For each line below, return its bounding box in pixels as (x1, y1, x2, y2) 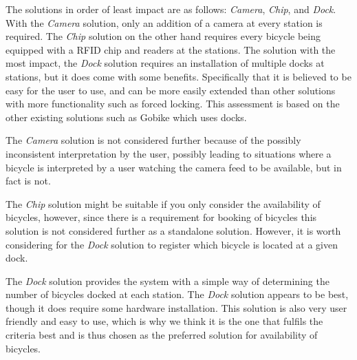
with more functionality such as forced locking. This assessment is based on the (6, 96, 340, 111)
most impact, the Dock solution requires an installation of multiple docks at (6, 56, 325, 70)
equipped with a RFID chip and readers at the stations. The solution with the (6, 42, 336, 56)
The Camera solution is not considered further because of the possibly (6, 133, 301, 147)
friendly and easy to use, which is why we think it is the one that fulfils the (6, 314, 323, 328)
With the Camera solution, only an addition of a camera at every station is (6, 15, 323, 30)
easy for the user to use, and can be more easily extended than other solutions (6, 83, 336, 97)
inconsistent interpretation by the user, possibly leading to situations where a (6, 146, 332, 160)
